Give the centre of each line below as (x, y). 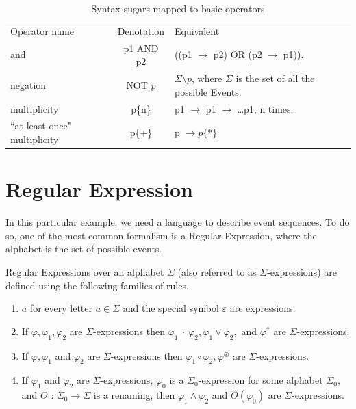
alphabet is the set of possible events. (84, 249)
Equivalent (197, 30)
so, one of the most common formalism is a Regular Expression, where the (161, 235)
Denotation (141, 30)
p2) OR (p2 (238, 54)
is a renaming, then (134, 395)
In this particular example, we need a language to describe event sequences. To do (178, 222)
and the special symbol (171, 308)
